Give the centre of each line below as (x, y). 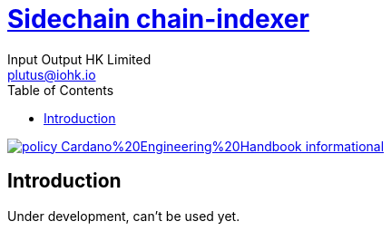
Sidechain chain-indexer (158, 19)
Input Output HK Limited (79, 59)
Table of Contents (61, 90)
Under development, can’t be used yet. (124, 216)
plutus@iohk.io (52, 74)
